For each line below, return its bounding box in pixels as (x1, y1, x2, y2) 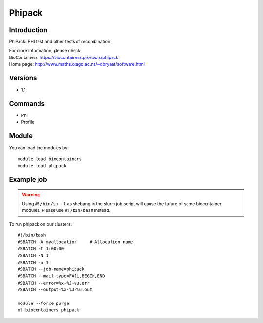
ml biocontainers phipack (18, 307, 80, 313)
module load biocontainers (18, 156, 82, 162)
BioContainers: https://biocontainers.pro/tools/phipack (9, 54, 119, 60)
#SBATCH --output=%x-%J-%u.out (18, 287, 93, 292)
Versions (9, 74, 37, 82)
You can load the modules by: (9, 145, 69, 151)
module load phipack (18, 163, 67, 169)
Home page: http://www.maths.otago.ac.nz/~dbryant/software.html (9, 61, 145, 67)
